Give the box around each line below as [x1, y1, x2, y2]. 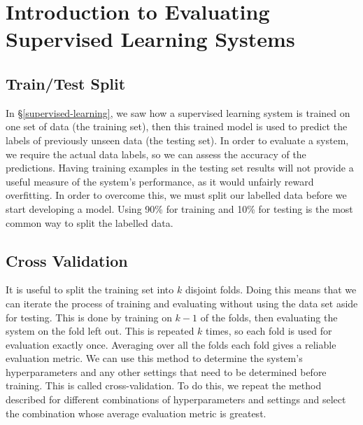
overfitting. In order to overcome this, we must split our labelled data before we [6, 188, 347, 202]
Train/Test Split [6, 72, 126, 94]
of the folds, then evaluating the [200, 309, 338, 324]
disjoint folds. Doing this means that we [185, 282, 357, 297]
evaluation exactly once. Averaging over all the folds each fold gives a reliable [6, 337, 336, 351]
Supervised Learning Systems [6, 25, 295, 53]
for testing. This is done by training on [6, 309, 172, 324]
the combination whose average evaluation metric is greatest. [6, 405, 266, 420]
